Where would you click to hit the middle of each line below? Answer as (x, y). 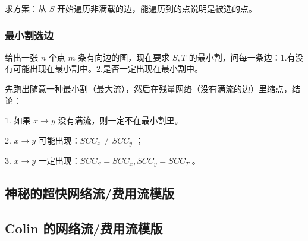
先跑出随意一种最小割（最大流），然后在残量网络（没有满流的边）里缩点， (148, 88)
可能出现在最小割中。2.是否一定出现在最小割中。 (108, 69)
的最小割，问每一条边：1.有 (242, 57)
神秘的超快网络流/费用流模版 (90, 193)
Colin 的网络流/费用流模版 (84, 228)
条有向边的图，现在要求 (124, 57)
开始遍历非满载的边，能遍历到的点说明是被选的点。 (157, 8)
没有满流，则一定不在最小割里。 (120, 120)
